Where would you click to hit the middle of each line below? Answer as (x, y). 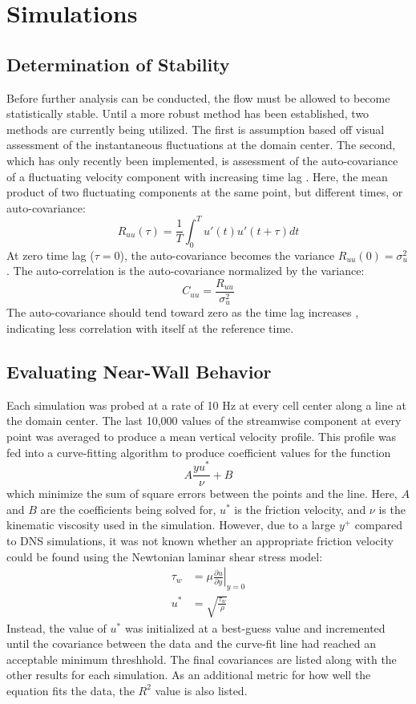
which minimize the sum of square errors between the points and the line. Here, (202, 494)
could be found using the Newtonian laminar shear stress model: (165, 556)
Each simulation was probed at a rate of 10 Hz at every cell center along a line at (206, 405)
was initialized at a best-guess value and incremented (255, 627)
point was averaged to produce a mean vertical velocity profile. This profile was (202, 436)
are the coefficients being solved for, (128, 509)
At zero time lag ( (50, 255)
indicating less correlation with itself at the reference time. (150, 328)
